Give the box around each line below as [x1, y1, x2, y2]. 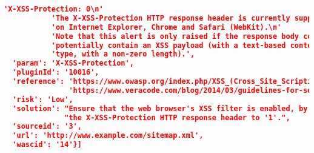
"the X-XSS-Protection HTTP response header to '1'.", [64, 113, 290, 122]
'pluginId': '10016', [12, 68, 99, 77]
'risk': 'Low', [12, 95, 73, 104]
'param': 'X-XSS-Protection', [12, 59, 134, 68]
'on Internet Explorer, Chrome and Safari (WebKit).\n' [51, 22, 282, 32]
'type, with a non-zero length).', [51, 50, 195, 59]
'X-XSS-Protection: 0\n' [4, 5, 104, 13]
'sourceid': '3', [12, 122, 82, 131]
